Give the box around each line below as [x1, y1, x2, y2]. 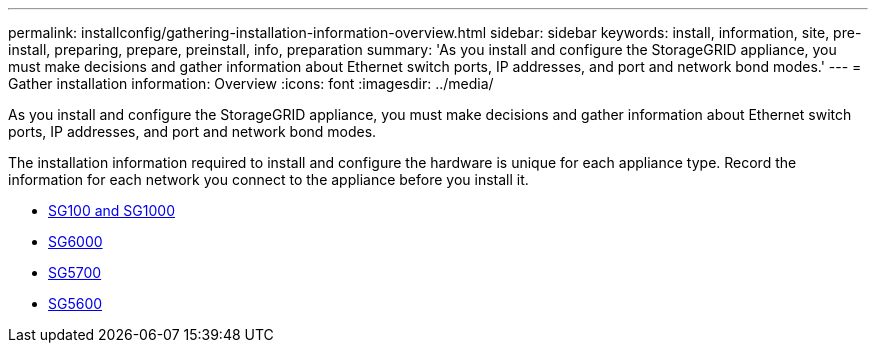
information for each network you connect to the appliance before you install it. [8, 171, 529, 188]
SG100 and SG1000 [48, 202, 175, 219]
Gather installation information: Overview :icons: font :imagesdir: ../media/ [8, 75, 494, 92]
